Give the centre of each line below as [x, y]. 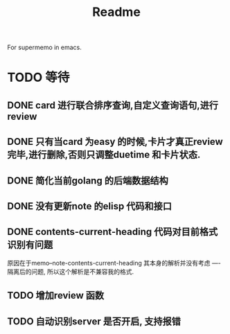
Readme [116, 12]
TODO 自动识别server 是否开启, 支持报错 [94, 321]
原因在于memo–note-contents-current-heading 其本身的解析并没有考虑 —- [114, 263]
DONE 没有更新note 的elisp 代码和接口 [89, 206]
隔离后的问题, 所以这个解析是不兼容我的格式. [71, 272]
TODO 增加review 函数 [56, 296]
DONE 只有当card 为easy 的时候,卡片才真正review [115, 142]
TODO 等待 [38, 78]
